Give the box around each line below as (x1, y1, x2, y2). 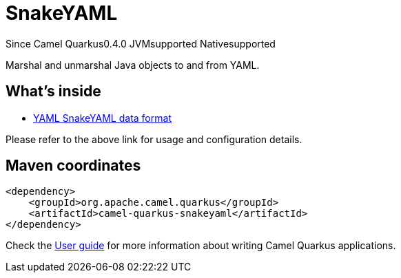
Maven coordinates (6, 157, 141, 175)
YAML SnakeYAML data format (33, 111, 172, 124)
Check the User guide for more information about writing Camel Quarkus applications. (6, 239, 396, 252)
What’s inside (6, 83, 101, 100)
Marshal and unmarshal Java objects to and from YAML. (6, 58, 260, 71)
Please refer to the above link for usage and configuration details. (6, 133, 302, 145)
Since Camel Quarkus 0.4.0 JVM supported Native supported (6, 37, 276, 50)
